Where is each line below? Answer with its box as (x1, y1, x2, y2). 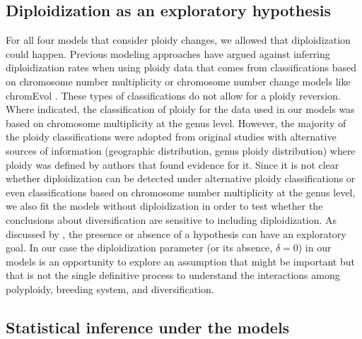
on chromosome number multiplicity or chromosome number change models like (6, 73, 351, 88)
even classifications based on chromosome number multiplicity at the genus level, (6, 184, 356, 199)
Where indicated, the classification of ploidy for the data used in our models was (6, 102, 355, 117)
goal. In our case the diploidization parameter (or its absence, (6, 240, 273, 255)
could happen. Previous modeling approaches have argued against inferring (6, 46, 330, 61)
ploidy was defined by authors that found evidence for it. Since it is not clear (6, 157, 339, 172)
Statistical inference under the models (6, 316, 290, 338)
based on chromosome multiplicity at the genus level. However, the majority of (6, 115, 346, 130)
